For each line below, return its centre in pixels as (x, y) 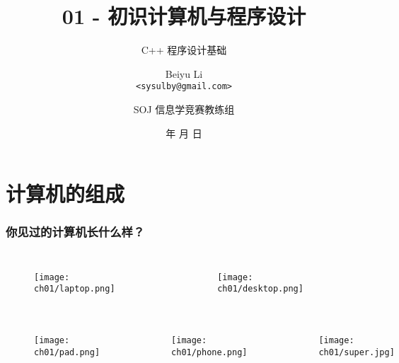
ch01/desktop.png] (260, 289)
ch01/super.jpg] (357, 352)
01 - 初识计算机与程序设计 (184, 16)
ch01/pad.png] (67, 352)
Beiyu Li (184, 73)
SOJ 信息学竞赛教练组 (184, 109)
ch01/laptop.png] (75, 289)
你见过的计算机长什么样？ (75, 232)
